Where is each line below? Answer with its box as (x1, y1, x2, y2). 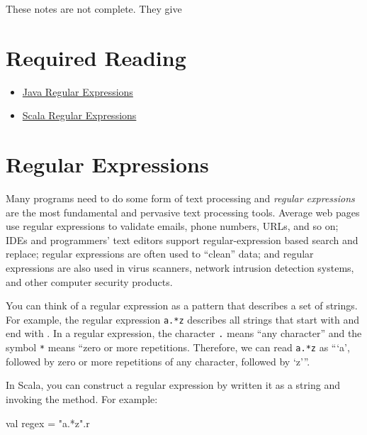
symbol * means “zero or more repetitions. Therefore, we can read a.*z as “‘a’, (6, 340, 350, 355)
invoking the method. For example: (6, 391, 158, 406)
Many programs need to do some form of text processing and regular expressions (6, 191, 355, 206)
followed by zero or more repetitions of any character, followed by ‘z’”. (6, 353, 310, 368)
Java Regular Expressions (22, 84, 133, 99)
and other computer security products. (6, 274, 173, 289)
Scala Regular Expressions (22, 108, 137, 123)
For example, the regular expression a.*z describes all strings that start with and (6, 312, 360, 326)
